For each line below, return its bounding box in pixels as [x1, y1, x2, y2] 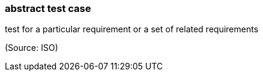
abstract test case [5, 2, 91, 14]
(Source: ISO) [5, 42, 58, 53]
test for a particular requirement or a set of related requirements [5, 24, 259, 35]
